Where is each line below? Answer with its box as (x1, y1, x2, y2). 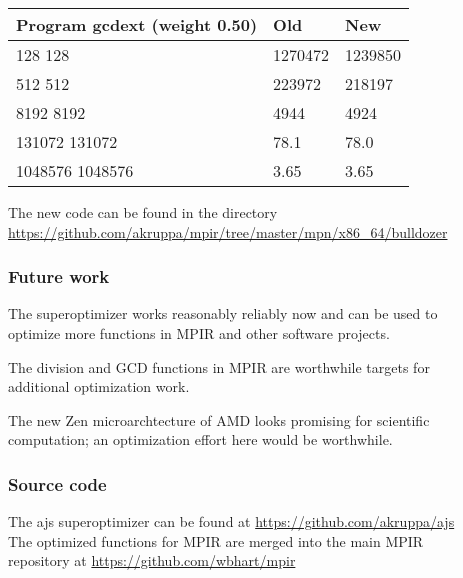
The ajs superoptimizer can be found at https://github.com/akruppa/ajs (8, 511, 455, 532)
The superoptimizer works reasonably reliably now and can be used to (8, 303, 438, 324)
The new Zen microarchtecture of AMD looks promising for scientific (8, 409, 430, 430)
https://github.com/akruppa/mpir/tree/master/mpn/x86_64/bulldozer (8, 221, 448, 242)
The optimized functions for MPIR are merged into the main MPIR (8, 530, 424, 551)
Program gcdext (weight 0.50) (16, 13, 258, 36)
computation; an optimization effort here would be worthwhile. (8, 429, 393, 450)
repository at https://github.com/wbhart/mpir (8, 550, 296, 571)
